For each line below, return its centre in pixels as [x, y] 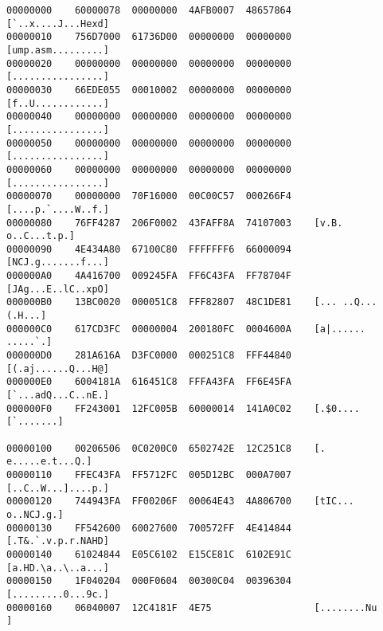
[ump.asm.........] [58, 50]
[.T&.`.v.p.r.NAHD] [58, 541]
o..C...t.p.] [41, 236]
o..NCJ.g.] [35, 514]
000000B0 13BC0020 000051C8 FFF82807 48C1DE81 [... [172, 302]
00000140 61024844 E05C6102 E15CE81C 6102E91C [149, 554]
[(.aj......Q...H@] [58, 368]
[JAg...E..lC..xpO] [58, 289]
